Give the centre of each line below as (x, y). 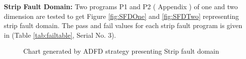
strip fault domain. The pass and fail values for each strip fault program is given (123, 25)
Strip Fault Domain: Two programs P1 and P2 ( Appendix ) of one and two (121, 6)
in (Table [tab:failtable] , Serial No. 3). (60, 35)
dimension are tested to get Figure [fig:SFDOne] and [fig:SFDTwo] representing (122, 16)
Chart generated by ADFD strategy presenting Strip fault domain (121, 51)
